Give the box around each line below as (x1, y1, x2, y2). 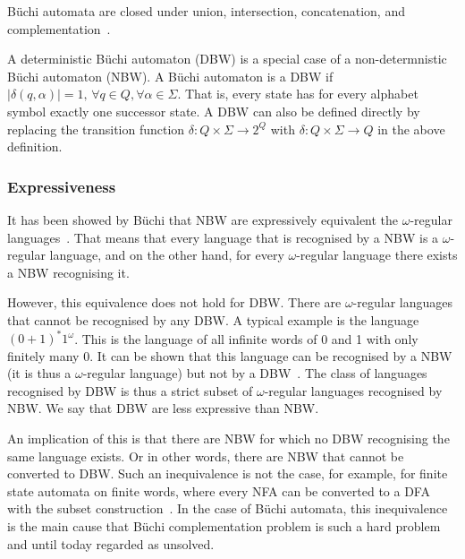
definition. (7, 137, 63, 156)
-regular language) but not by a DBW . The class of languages (82, 364, 427, 383)
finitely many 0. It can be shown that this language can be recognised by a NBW (7, 346, 452, 365)
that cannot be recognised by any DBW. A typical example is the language (7, 310, 419, 329)
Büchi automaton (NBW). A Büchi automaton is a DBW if (7, 66, 334, 85)
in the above (377, 119, 445, 138)
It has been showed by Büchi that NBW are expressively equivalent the (7, 210, 399, 228)
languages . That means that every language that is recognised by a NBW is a (7, 228, 439, 246)
